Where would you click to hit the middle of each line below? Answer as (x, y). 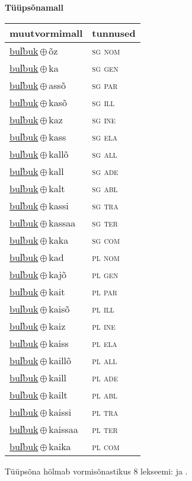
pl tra (105, 412)
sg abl (105, 188)
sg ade (105, 171)
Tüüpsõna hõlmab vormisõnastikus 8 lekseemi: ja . (96, 471)
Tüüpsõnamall (34, 7)
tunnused (114, 33)
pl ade (105, 377)
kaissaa (63, 429)
